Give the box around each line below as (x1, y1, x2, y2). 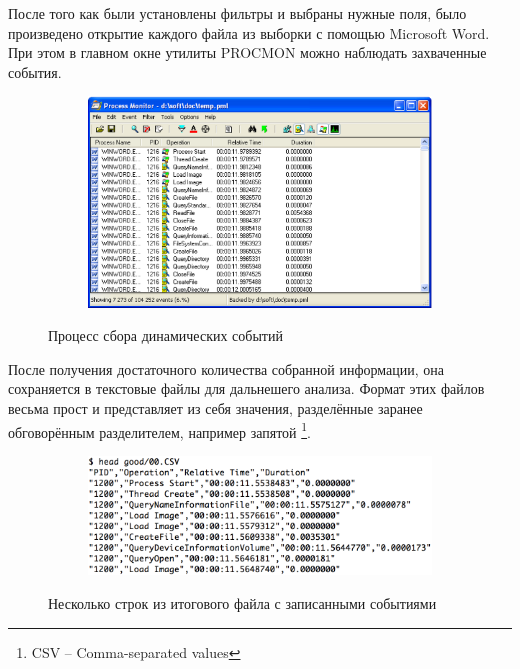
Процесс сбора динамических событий (48, 325, 283, 346)
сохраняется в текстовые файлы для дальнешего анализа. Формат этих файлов (8, 378, 485, 399)
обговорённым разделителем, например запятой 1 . (8, 418, 311, 442)
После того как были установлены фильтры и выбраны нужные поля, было (8, 3, 467, 23)
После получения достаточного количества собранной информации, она (8, 358, 445, 379)
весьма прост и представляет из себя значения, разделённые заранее (8, 398, 423, 419)
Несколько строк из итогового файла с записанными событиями (48, 592, 437, 613)
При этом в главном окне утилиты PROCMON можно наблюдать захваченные (8, 42, 487, 63)
